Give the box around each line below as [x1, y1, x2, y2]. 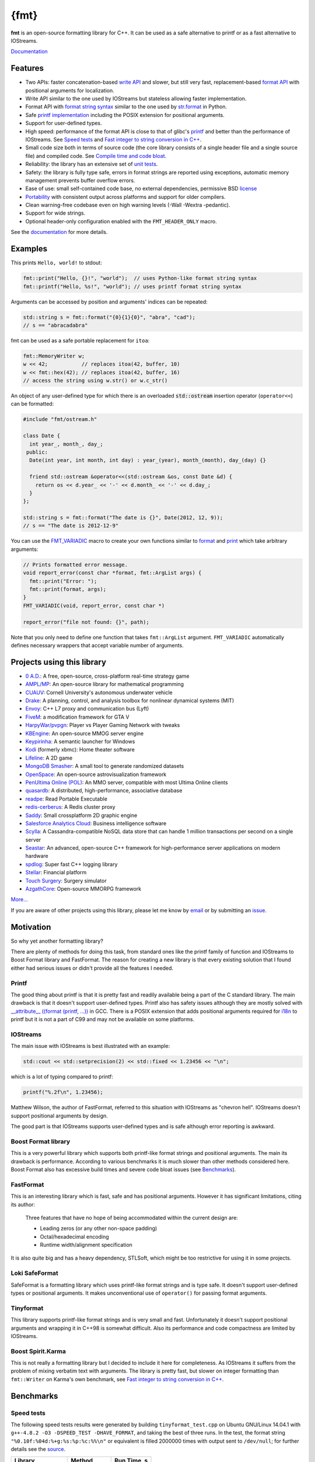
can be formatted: [10, 401, 54, 408]
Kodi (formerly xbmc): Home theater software [25, 746, 135, 753]
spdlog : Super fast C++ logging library [25, 860, 118, 868]
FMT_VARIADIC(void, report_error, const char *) [23, 602, 165, 609]
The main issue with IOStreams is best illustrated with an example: [10, 1043, 170, 1050]
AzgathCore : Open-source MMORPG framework [25, 885, 142, 892]
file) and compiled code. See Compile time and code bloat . [25, 152, 167, 159]
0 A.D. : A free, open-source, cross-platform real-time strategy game [25, 673, 190, 680]
